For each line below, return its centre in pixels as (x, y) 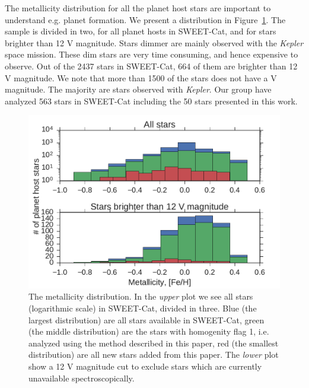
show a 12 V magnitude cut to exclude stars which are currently (145, 366)
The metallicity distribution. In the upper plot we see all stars (141, 296)
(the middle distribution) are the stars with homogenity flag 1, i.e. (149, 331)
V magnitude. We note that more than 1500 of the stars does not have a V (141, 77)
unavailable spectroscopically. (82, 378)
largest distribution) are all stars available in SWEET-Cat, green (146, 319)
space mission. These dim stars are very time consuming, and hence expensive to (152, 54)
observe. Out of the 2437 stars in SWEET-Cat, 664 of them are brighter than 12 (151, 66)
